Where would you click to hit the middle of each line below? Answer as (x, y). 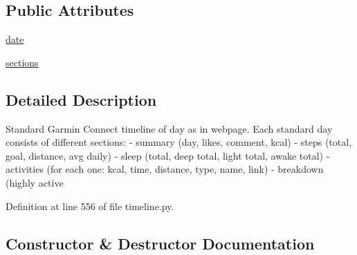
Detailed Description (81, 99)
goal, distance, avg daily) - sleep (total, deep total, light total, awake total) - (168, 155)
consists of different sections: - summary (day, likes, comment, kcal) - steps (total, (179, 142)
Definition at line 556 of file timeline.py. (90, 206)
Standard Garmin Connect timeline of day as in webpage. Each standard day (169, 128)
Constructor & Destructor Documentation (160, 243)
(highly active (35, 182)
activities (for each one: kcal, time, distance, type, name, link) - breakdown (165, 169)
